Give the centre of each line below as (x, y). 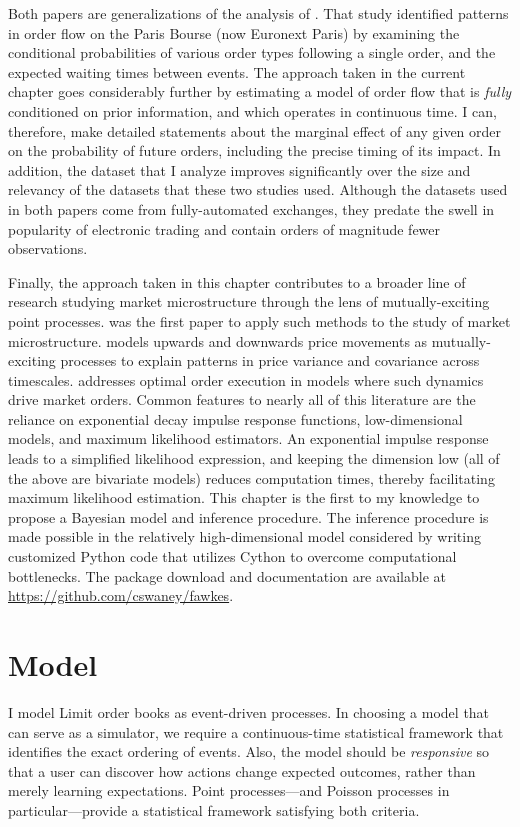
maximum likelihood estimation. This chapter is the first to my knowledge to (244, 497)
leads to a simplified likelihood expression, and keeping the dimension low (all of (254, 458)
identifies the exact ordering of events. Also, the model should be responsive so (249, 751)
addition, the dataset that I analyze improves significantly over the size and (239, 169)
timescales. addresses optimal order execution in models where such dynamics (246, 379)
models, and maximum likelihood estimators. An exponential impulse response (248, 438)
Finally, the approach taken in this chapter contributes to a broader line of (237, 281)
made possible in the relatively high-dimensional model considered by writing (244, 536)
